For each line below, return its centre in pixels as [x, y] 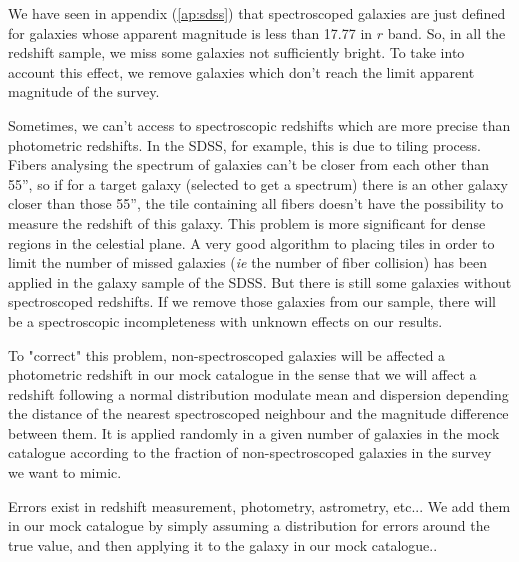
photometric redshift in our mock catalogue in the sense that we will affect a [242, 374]
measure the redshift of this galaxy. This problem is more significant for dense [247, 222]
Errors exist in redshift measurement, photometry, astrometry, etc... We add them [259, 505]
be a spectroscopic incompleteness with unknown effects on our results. [225, 320]
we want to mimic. [65, 472]
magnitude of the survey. [84, 91]
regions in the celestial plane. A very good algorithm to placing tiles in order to [251, 242]
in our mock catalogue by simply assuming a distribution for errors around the [249, 525]
